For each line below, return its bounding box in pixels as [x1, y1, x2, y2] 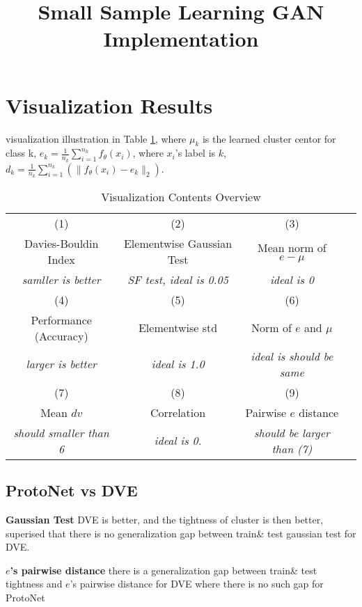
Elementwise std [138, 320, 218, 336]
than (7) [271, 440, 313, 457]
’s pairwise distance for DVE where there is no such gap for [70, 576, 324, 591]
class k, [6, 145, 37, 160]
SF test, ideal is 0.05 [127, 271, 228, 287]
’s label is [175, 145, 216, 160]
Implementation [103, 24, 259, 53]
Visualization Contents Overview [101, 188, 261, 205]
